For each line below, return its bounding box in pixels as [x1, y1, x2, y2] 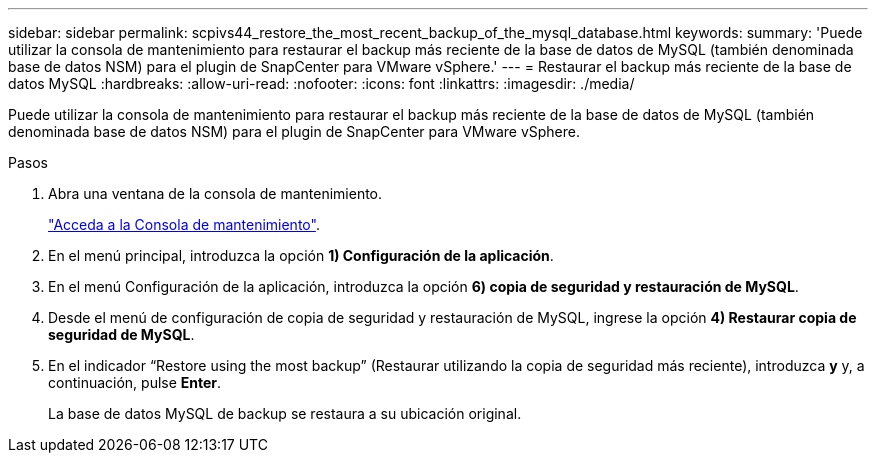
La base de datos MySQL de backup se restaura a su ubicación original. [48, 405, 522, 422]
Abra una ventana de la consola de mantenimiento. [48, 185, 383, 202]
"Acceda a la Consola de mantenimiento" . [48, 216, 320, 233]
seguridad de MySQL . [48, 326, 195, 343]
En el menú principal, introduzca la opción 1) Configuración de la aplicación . [48, 247, 554, 264]
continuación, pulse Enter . [48, 374, 222, 391]
